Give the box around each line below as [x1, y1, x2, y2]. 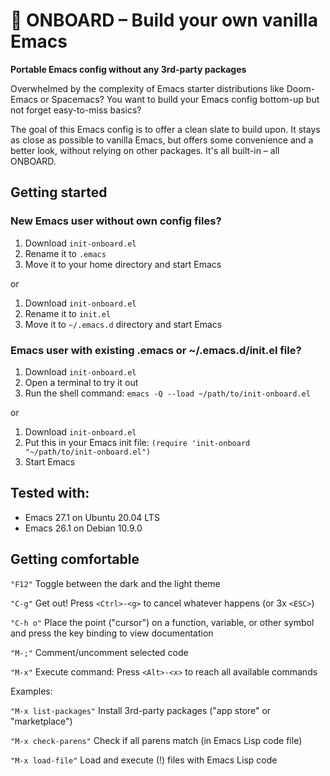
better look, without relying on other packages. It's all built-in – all [10, 144, 280, 156]
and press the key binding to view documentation [10, 627, 214, 639]
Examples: [10, 685, 53, 697]
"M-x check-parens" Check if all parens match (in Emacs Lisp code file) [10, 734, 303, 746]
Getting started [10, 184, 108, 201]
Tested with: [10, 485, 90, 502]
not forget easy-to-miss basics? [10, 104, 142, 116]
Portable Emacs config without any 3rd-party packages [10, 63, 247, 75]
